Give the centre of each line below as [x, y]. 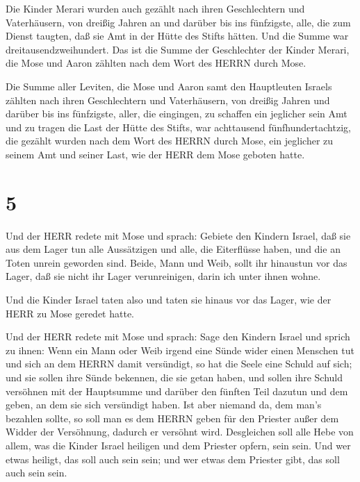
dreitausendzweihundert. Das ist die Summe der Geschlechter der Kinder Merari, [178, 49]
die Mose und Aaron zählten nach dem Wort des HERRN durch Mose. [156, 63]
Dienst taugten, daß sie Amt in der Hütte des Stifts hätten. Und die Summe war [177, 36]
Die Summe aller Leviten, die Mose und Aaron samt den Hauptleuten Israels [169, 86]
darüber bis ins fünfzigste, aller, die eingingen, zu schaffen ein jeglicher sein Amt [177, 114]
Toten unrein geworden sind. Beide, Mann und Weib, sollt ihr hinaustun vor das [177, 262]
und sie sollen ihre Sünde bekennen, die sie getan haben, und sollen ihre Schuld [174, 377]
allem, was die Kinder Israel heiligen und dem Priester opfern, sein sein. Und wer [178, 445]
